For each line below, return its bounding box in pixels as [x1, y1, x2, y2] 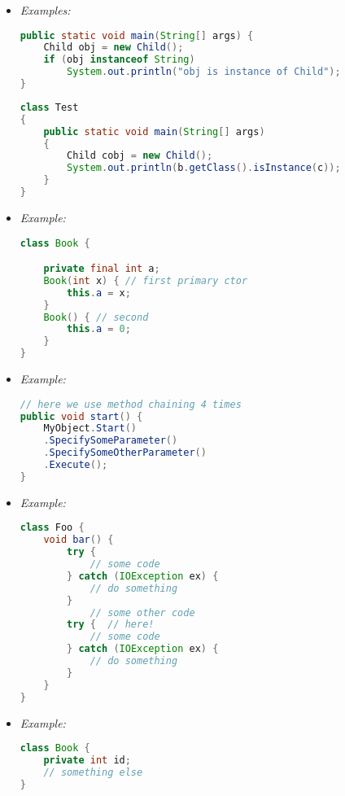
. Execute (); [43, 459, 108, 471]
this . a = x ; [67, 286, 131, 299]
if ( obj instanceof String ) [43, 54, 195, 66]
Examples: [20, 2, 71, 18]
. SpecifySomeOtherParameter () [43, 447, 207, 459]
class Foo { [20, 522, 85, 534]
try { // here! [67, 619, 155, 631]
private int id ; [43, 754, 131, 766]
